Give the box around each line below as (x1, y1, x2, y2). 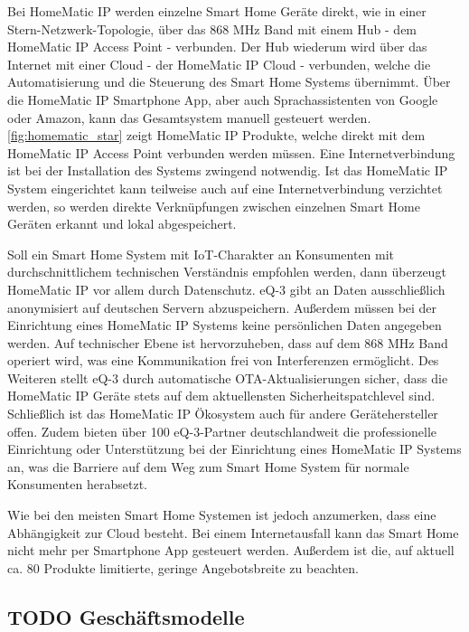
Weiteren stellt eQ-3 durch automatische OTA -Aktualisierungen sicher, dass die (7, 368, 448, 387)
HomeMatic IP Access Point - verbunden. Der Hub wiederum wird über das (7, 37, 427, 56)
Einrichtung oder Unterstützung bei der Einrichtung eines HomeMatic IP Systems (7, 439, 462, 458)
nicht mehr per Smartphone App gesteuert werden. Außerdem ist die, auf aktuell (7, 541, 455, 560)
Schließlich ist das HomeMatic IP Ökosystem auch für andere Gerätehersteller (7, 404, 438, 423)
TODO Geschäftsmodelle (7, 602, 245, 630)
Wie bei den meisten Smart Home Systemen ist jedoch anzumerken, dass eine (7, 505, 436, 524)
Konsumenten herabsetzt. (7, 475, 147, 494)
